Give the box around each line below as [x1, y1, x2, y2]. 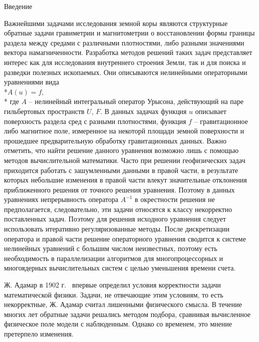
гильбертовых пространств [4, 105, 85, 116]
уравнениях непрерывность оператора [4, 194, 118, 204]
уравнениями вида [4, 76, 59, 87]
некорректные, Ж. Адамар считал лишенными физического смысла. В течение [4, 299, 242, 309]
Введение [4, 1, 32, 11]
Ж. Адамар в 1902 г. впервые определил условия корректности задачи [4, 279, 221, 290]
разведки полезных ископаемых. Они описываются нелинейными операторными [4, 66, 248, 77]
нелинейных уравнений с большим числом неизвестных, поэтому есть [4, 243, 218, 253]
